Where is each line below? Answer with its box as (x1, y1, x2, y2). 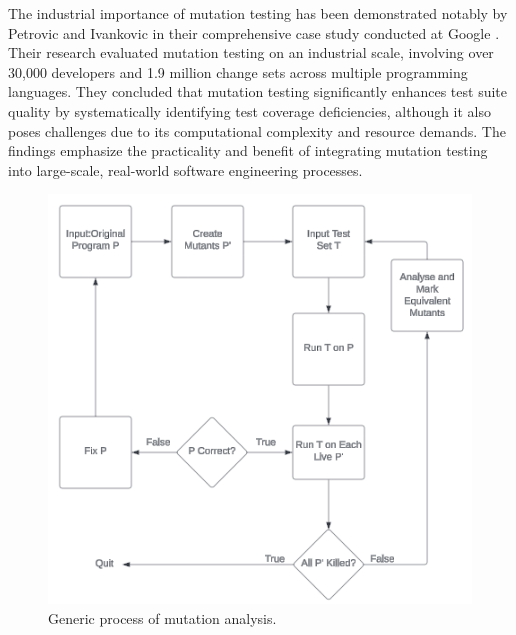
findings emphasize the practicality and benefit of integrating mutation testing (8, 140, 488, 161)
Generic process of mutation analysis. (48, 607, 277, 628)
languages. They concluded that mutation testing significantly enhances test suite (8, 81, 508, 102)
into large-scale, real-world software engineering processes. (8, 159, 363, 180)
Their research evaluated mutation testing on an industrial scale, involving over (8, 42, 494, 63)
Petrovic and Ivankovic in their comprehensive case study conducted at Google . (8, 22, 500, 43)
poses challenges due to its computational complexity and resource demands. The (8, 120, 506, 141)
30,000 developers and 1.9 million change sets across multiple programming (8, 61, 468, 82)
